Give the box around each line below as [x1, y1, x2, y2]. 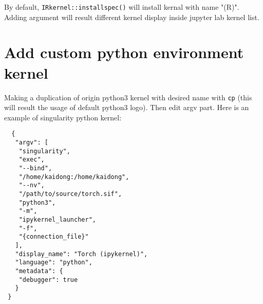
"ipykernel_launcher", [18, 216, 96, 223]
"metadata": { [15, 267, 63, 275]
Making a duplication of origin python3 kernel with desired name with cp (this [4, 92, 252, 102]
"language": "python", [15, 259, 92, 266]
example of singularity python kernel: [4, 112, 122, 122]
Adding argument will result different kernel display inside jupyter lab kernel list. [4, 11, 259, 22]
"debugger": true [18, 276, 78, 283]
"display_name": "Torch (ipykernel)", [15, 250, 148, 258]
